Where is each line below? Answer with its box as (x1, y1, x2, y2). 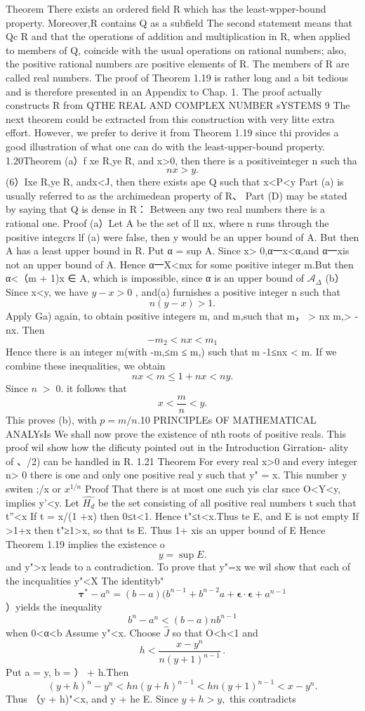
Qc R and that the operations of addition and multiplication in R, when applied (6, 29, 350, 44)
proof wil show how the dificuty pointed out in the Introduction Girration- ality (6, 440, 349, 455)
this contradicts (230, 691, 296, 706)
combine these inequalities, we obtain (6, 358, 166, 372)
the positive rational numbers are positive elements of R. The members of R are (6, 56, 350, 71)
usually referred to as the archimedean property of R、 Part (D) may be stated (6, 188, 347, 202)
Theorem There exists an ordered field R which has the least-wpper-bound (6, 1, 326, 15)
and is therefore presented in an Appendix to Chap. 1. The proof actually (6, 84, 322, 98)
